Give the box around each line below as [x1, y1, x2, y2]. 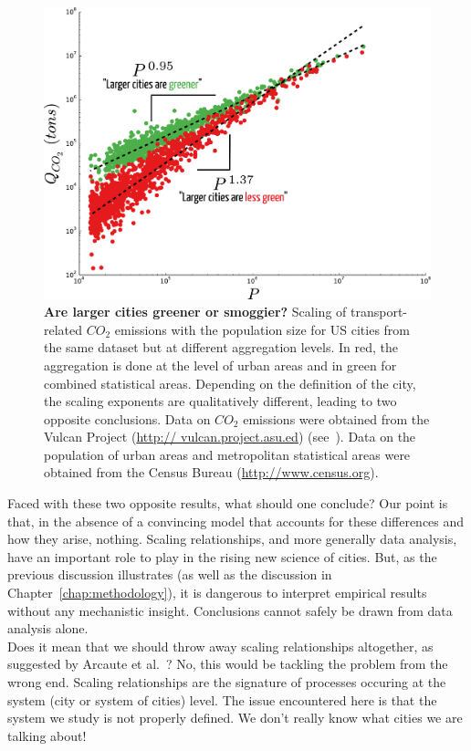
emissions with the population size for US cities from [114, 319, 411, 339]
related [44, 319, 83, 339]
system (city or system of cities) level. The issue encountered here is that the [7, 690, 437, 709]
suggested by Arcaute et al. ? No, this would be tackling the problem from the [7, 654, 448, 673]
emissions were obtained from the [243, 409, 430, 428]
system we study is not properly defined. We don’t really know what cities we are [7, 708, 463, 727]
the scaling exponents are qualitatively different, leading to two [44, 391, 397, 411]
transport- [350, 302, 407, 321]
